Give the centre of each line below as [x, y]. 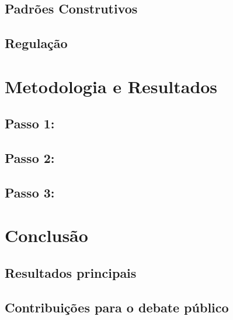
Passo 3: [30, 192]
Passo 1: [30, 123]
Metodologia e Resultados [111, 86]
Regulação [36, 43]
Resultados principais [71, 273]
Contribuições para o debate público [117, 307]
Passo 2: [30, 158]
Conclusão [46, 235]
